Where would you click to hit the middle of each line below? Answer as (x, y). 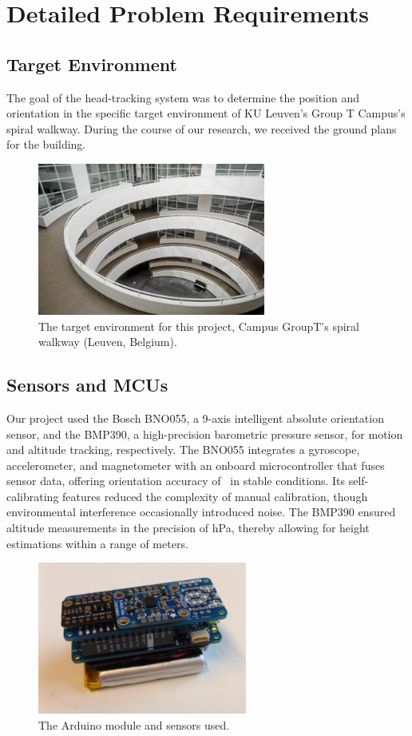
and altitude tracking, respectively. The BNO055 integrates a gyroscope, (183, 450)
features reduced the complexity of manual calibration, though (215, 496)
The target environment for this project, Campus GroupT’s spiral (199, 326)
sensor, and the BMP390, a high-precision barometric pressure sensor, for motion (205, 434)
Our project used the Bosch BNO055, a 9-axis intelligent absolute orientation (195, 418)
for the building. (46, 144)
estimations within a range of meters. (97, 543)
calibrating (33, 496)
